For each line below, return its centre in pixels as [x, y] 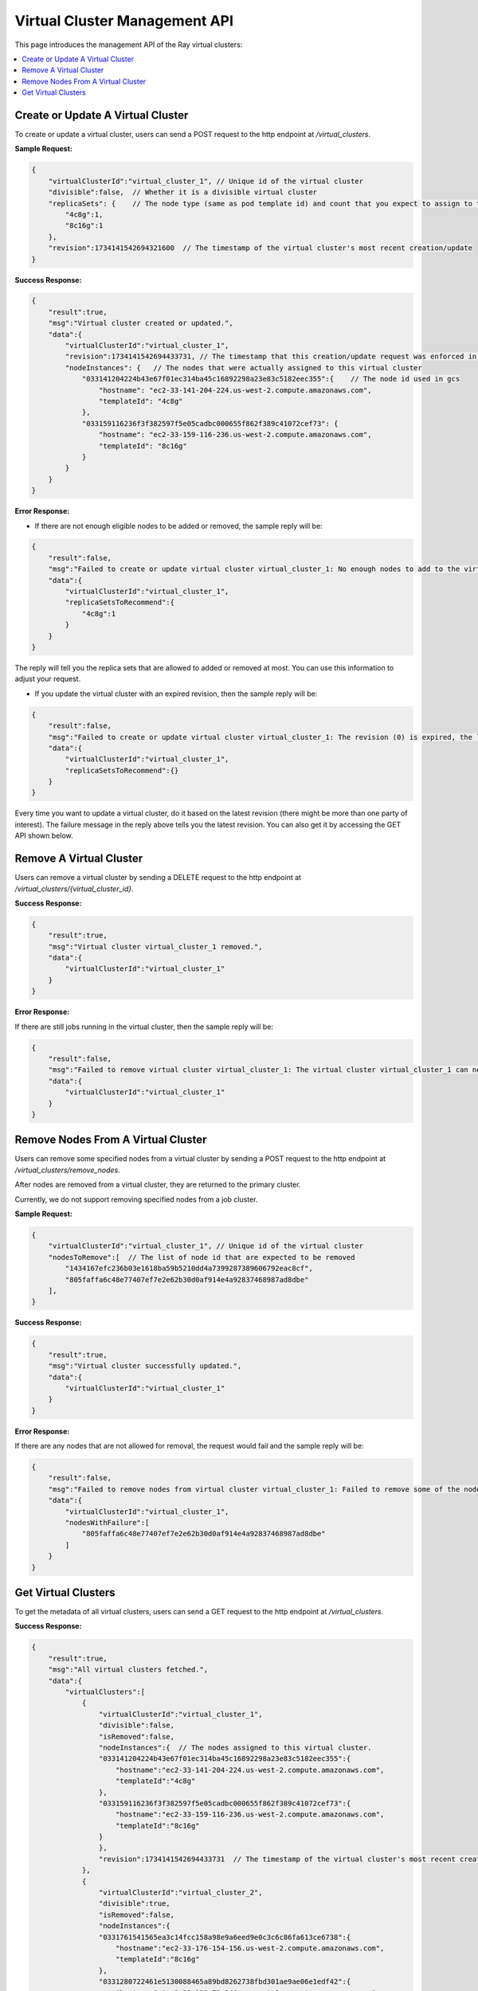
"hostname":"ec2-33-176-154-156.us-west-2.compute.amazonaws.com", [250, 1948]
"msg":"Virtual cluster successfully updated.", [145, 1366]
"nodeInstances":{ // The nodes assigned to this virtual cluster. [235, 1747]
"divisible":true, [134, 1904]
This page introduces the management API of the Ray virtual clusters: [129, 45]
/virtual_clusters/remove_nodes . [68, 1170]
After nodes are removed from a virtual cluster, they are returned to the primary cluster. [158, 1185]
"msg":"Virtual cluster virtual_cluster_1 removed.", [155, 947]
